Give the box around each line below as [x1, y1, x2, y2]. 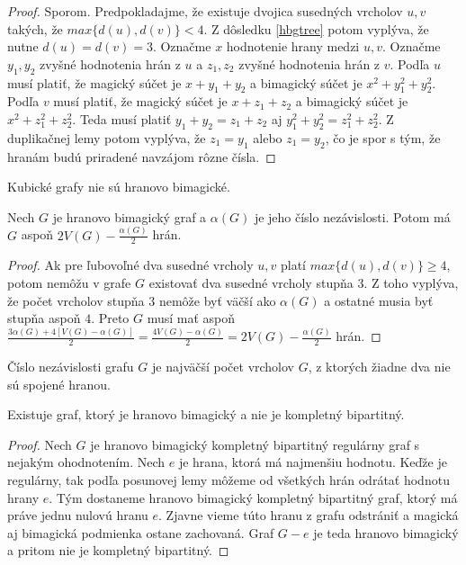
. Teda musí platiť [72, 109, 172, 128]
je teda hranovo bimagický [313, 523, 459, 542]
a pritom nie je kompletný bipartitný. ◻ [7, 541, 229, 560]
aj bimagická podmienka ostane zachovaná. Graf [7, 523, 274, 542]
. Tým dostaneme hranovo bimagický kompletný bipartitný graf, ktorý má [49, 488, 458, 507]
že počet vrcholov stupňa [7, 291, 145, 309]
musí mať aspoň [147, 309, 236, 327]
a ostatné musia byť [324, 291, 434, 309]
